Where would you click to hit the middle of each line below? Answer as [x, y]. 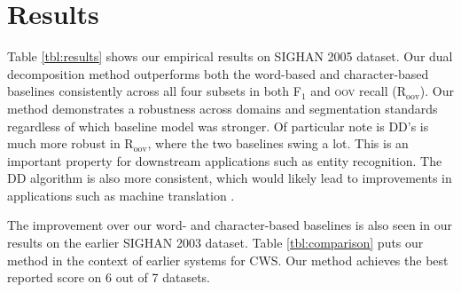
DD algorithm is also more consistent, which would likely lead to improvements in [230, 178]
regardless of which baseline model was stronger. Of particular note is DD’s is [218, 126]
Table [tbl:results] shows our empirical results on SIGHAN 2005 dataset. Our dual [230, 56]
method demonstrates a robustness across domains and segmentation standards [223, 108]
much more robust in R [70, 143]
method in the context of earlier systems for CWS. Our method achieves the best [228, 260]
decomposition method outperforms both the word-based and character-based [218, 73]
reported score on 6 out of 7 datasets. [109, 277]
